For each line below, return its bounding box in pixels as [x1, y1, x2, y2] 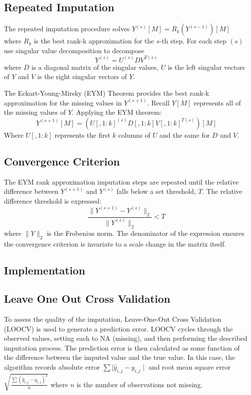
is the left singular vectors [167, 62, 245, 72]
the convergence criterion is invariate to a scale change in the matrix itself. [4, 238, 226, 249]
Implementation [4, 262, 86, 277]
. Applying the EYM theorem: [72, 107, 162, 117]
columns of [118, 129, 151, 140]
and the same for [160, 129, 210, 140]
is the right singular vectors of [37, 71, 127, 82]
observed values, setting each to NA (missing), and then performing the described [4, 333, 248, 343]
